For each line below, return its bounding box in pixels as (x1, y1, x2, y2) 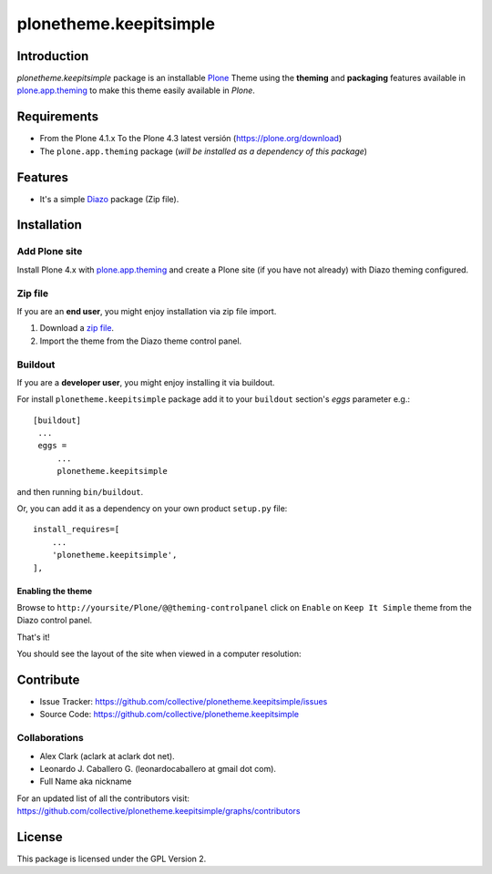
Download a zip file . (39, 323, 114, 334)
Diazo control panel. (16, 615, 93, 626)
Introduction (16, 48, 89, 64)
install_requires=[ (33, 524, 120, 535)
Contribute (16, 672, 80, 687)
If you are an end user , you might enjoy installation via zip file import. (16, 305, 277, 316)
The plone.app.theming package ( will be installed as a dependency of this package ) (39, 146, 368, 157)
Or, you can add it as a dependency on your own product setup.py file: (16, 503, 288, 514)
